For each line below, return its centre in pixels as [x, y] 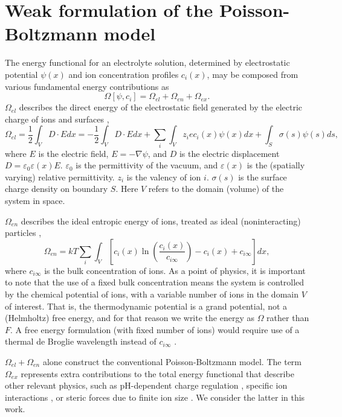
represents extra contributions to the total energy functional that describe [157, 373]
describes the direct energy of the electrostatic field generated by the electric [160, 107]
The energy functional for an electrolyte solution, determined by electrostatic [147, 62]
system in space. [35, 200]
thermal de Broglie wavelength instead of [81, 341]
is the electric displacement [229, 153]
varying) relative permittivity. [60, 177]
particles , [23, 233]
